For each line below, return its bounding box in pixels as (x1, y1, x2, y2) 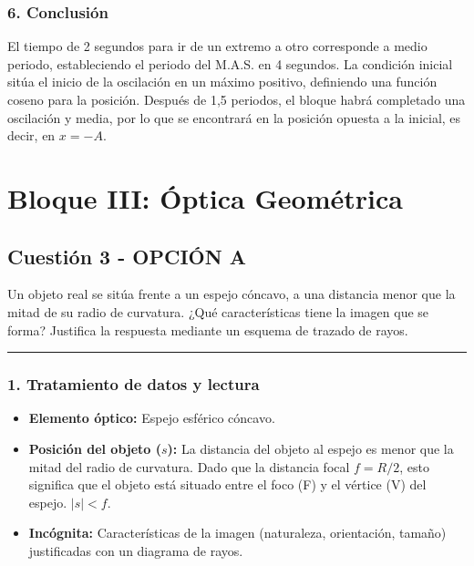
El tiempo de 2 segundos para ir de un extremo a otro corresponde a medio (7, 36, 428, 56)
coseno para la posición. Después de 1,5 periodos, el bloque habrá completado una (7, 90, 466, 108)
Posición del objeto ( (28, 438, 162, 458)
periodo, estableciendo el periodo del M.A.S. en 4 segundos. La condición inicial (7, 54, 453, 73)
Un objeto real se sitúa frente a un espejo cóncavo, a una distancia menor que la (7, 284, 456, 304)
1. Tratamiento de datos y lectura (7, 373, 260, 396)
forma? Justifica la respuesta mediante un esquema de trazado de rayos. (7, 320, 408, 339)
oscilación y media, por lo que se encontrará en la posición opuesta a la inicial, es (7, 108, 461, 127)
